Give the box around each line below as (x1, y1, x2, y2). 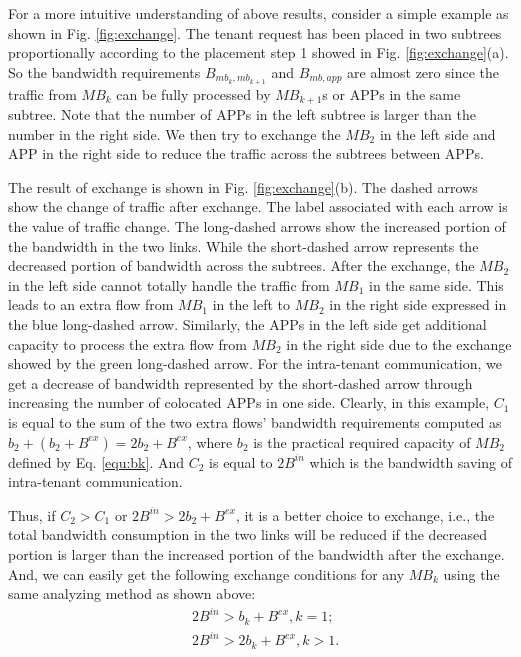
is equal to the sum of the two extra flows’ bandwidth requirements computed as (8, 412, 502, 432)
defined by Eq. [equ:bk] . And (8, 451, 185, 472)
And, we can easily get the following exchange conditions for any (8, 563, 405, 584)
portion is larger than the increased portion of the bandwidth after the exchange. (8, 543, 505, 564)
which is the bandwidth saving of (309, 451, 512, 472)
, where (187, 431, 233, 452)
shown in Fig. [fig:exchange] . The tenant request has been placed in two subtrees (8, 22, 502, 43)
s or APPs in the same (322, 83, 461, 104)
